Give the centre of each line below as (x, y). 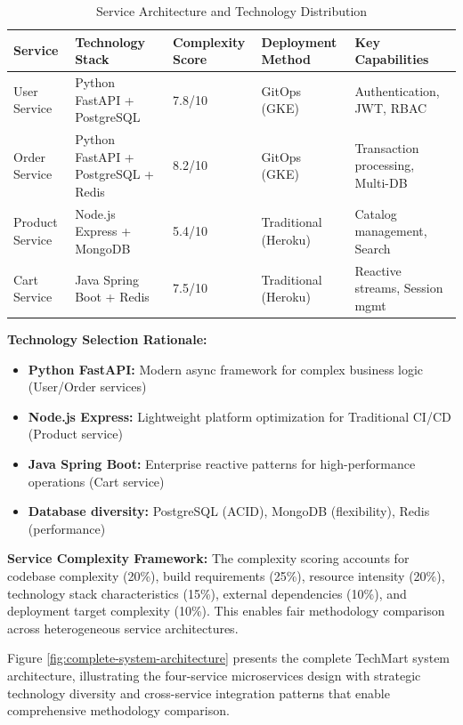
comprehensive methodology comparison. (118, 710)
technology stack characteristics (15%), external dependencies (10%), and (207, 593)
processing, (385, 165)
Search (373, 248)
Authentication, (397, 90)
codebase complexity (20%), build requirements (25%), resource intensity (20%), (226, 575)
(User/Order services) (87, 387)
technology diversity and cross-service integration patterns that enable (199, 693)
